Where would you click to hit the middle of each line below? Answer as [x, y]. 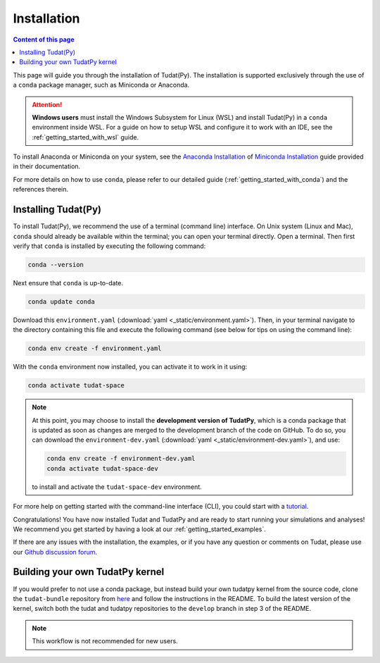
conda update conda [61, 302]
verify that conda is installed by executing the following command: [109, 246]
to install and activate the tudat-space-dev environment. [117, 487]
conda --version [56, 265]
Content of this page [44, 39]
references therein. [41, 190]
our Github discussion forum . [55, 552]
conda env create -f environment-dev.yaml [121, 459]
